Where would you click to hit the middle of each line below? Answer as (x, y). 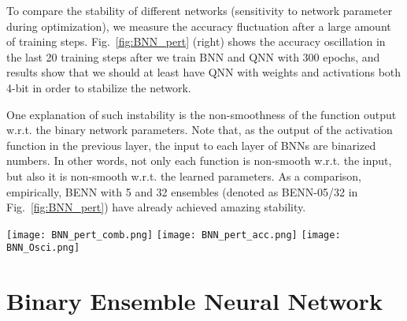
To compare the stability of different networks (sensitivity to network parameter (200, 10)
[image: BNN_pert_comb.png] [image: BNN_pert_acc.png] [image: (174, 235)
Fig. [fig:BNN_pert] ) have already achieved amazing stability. (156, 207)
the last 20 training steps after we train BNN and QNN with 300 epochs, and (193, 56)
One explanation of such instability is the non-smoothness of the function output (202, 114)
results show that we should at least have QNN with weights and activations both (204, 72)
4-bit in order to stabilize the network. (99, 87)
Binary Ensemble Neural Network (194, 301)
